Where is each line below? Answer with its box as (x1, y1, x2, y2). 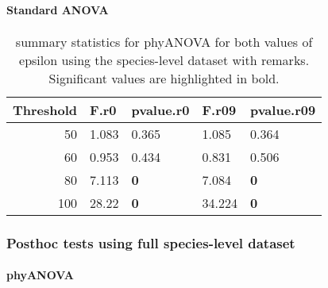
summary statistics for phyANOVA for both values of (15, 32, 313, 51)
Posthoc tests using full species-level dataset (6, 232, 295, 252)
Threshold (13, 100, 78, 119)
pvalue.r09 (249, 100, 316, 119)
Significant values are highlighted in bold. (48, 68, 280, 87)
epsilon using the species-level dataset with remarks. (19, 50, 310, 69)
